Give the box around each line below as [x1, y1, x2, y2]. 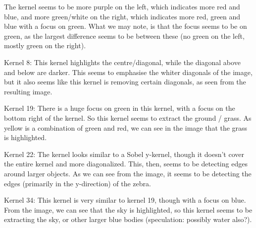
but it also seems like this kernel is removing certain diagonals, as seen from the [4, 76, 246, 87]
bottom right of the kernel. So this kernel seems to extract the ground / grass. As [4, 112, 252, 123]
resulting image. [4, 86, 52, 96]
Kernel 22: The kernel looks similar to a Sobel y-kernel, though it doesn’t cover [4, 149, 244, 159]
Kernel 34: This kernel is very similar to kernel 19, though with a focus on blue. [4, 195, 246, 205]
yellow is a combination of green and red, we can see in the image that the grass [4, 122, 248, 133]
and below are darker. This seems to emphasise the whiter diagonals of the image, [4, 67, 253, 77]
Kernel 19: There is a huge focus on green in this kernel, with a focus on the [4, 103, 235, 113]
